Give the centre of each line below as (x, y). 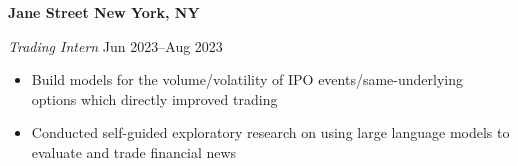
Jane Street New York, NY (104, 12)
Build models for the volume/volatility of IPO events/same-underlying (247, 79)
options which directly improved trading (154, 98)
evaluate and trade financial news (134, 151)
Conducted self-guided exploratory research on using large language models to (270, 132)
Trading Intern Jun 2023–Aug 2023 (115, 45)
